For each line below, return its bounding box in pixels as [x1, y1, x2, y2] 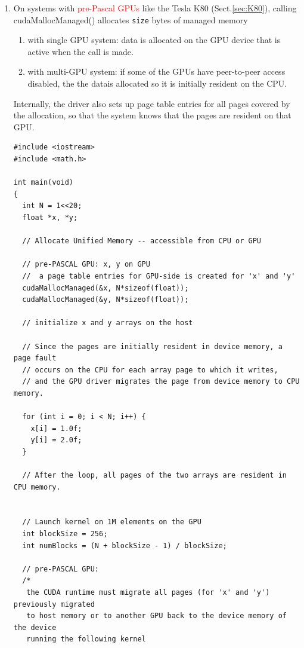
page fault [13, 354, 57, 363]
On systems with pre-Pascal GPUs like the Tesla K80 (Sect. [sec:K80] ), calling [13, 2, 297, 14]
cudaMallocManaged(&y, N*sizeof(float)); [22, 295, 189, 304]
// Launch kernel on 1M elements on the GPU [22, 518, 201, 527]
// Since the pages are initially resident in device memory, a [22, 342, 283, 351]
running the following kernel [26, 635, 146, 644]
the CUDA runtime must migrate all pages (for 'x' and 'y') [26, 588, 270, 597]
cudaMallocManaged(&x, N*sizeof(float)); [22, 283, 189, 292]
